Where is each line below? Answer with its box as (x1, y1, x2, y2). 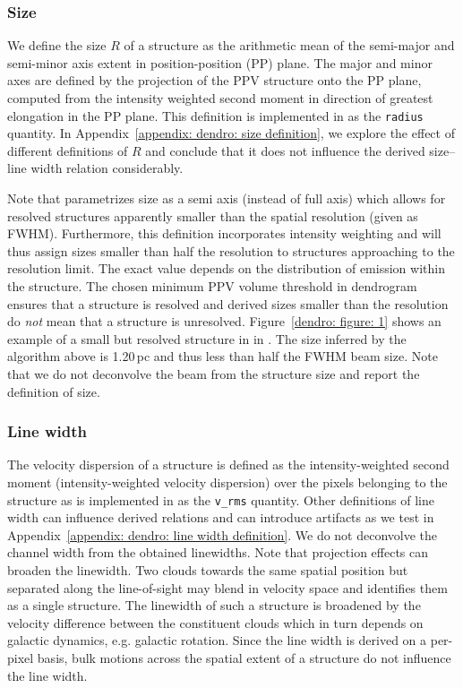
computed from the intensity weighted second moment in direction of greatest (7, 89, 433, 107)
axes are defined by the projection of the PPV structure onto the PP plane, (7, 71, 422, 90)
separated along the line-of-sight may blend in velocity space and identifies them (7, 578, 448, 597)
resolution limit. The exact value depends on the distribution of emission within (7, 259, 445, 278)
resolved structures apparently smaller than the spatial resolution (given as (7, 206, 418, 225)
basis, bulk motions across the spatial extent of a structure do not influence (37, 648, 451, 666)
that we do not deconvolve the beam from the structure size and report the (7, 364, 420, 383)
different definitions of (7, 141, 128, 159)
